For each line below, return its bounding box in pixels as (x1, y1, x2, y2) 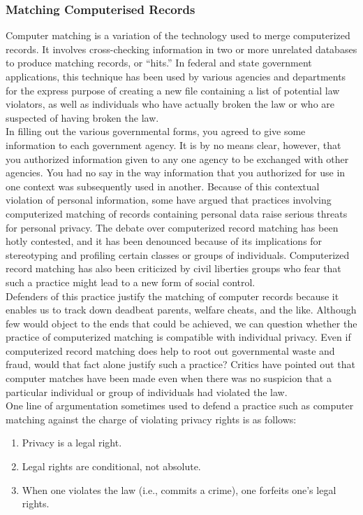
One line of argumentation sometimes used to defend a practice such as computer (6, 398, 354, 413)
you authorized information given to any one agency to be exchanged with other (6, 151, 349, 166)
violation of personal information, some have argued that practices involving (6, 192, 332, 207)
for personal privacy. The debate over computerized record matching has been (6, 220, 339, 234)
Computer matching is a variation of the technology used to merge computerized (6, 28, 350, 43)
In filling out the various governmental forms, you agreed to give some (6, 124, 306, 139)
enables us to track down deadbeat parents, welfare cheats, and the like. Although (6, 302, 357, 317)
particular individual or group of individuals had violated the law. (6, 384, 288, 399)
